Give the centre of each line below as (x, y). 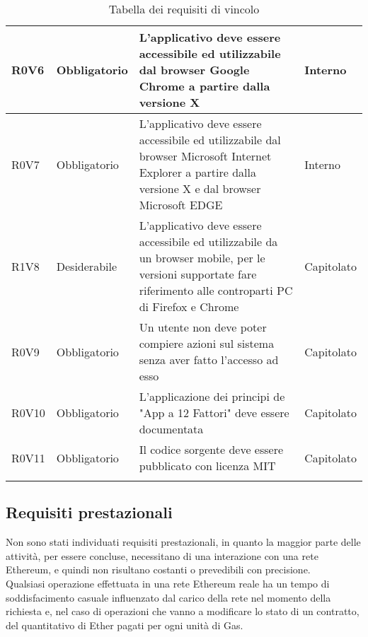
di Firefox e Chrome (189, 306)
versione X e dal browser (200, 188)
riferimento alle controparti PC (216, 290)
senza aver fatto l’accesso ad (209, 360)
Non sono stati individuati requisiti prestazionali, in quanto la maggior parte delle (183, 542)
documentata (171, 429)
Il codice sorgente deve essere (211, 449)
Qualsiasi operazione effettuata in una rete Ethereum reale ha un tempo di (168, 583)
